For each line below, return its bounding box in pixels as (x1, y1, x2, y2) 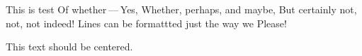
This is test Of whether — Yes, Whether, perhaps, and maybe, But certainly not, (6, 2, 357, 16)
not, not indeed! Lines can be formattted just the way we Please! (6, 15, 287, 30)
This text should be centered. (6, 39, 133, 54)
